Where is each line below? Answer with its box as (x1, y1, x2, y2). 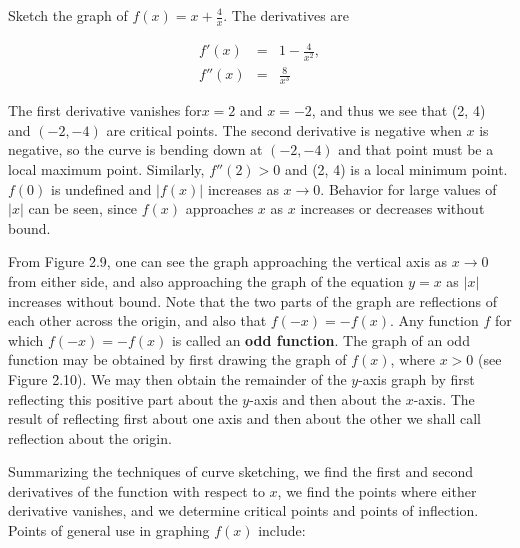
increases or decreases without (300, 198, 485, 219)
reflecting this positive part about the (8, 388, 238, 409)
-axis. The (413, 388, 475, 409)
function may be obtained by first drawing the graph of (8, 349, 347, 370)
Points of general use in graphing (8, 520, 210, 541)
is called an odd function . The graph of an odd (171, 329, 470, 350)
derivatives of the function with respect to (8, 480, 265, 501)
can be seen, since (28, 198, 138, 219)
